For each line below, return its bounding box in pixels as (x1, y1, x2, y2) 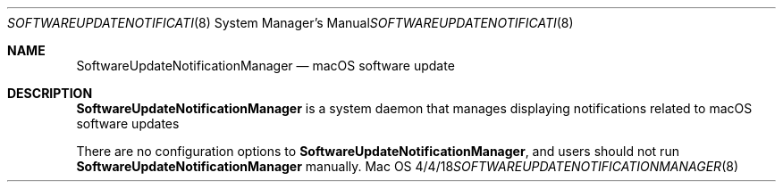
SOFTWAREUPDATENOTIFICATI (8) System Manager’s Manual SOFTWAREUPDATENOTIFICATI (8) (7, 15, 574, 30)
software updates (76, 116, 180, 131)
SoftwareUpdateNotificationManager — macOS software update (76, 58, 455, 73)
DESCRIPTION (7, 86, 93, 101)
